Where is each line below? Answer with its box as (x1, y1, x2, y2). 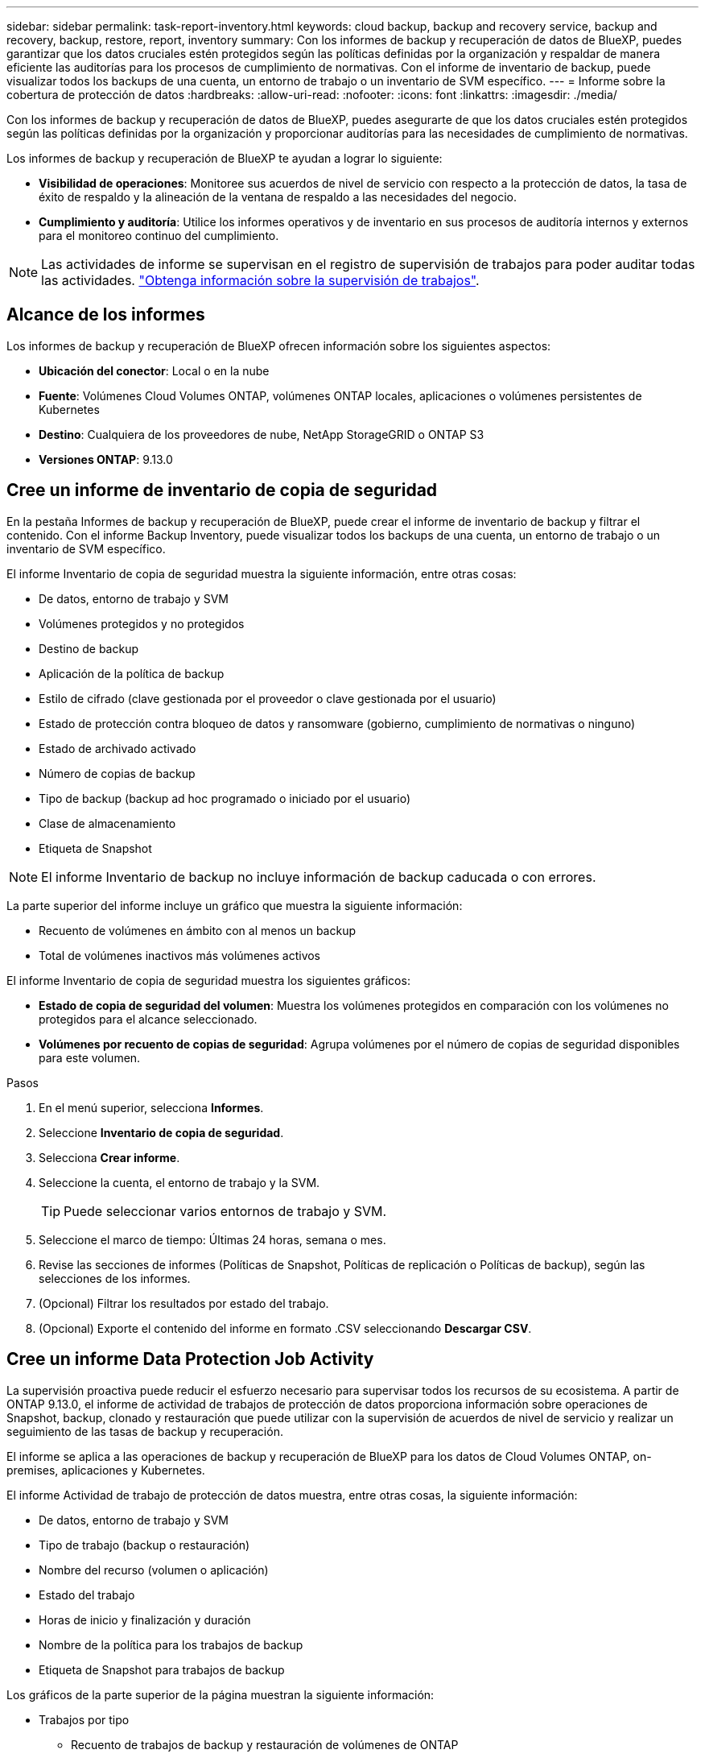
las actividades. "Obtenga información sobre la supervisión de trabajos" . (41, 272, 480, 288)
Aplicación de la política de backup (39, 666, 225, 680)
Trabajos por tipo (39, 1712, 130, 1727)
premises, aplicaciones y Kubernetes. (6, 1462, 205, 1477)
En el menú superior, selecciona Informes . (39, 1100, 264, 1115)
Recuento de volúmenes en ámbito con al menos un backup (39, 923, 357, 937)
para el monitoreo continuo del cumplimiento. (39, 229, 279, 242)
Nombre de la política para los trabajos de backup (39, 1637, 303, 1652)
